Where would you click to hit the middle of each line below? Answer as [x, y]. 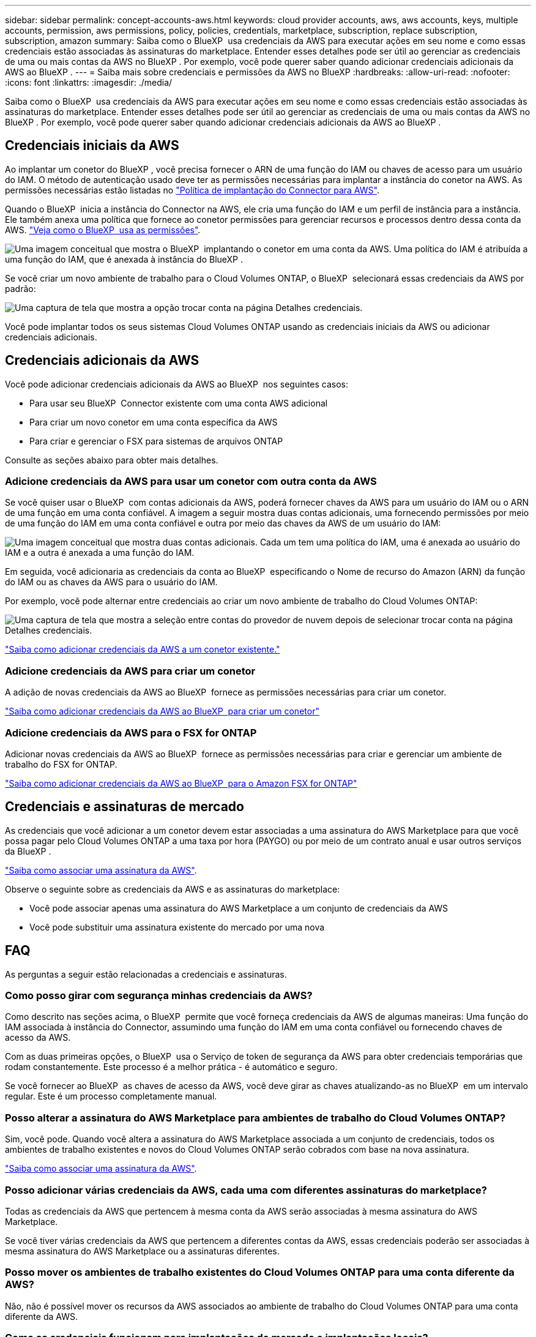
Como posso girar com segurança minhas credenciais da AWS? [159, 995]
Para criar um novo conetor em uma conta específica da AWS [154, 422]
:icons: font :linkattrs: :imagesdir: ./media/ [89, 82]
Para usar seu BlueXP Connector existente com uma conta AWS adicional [179, 403]
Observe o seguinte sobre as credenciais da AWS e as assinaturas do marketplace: [173, 889]
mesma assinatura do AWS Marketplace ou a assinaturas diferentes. [142, 1251]
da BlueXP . [28, 851]
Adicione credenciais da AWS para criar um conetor [130, 671]
